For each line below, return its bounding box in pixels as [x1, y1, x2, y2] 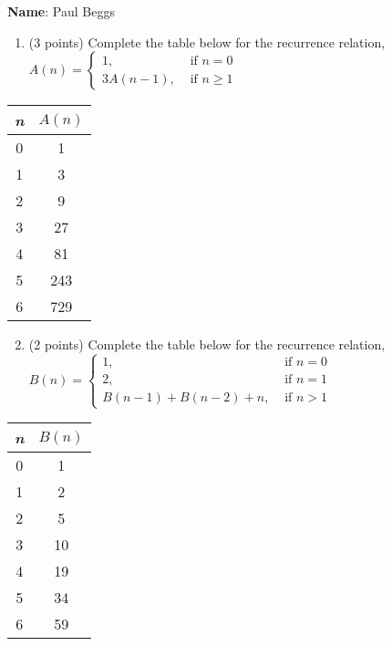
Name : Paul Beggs [7, 2, 115, 20]
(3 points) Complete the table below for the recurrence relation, [28, 32, 386, 51]
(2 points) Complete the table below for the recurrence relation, [28, 335, 386, 354]
